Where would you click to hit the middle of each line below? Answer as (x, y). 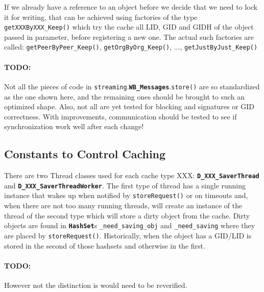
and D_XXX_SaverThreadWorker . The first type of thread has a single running (125, 185)
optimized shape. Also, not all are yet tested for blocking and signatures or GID (129, 106)
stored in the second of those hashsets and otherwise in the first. (105, 245)
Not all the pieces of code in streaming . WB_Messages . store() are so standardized (132, 86)
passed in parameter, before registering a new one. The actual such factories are (129, 36)
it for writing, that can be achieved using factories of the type (101, 17)
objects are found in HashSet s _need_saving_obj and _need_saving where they (130, 225)
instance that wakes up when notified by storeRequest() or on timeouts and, (126, 195)
